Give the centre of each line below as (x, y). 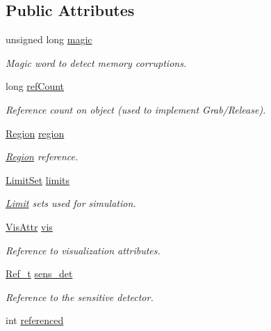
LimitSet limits (38, 179)
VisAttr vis (29, 226)
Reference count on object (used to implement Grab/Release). (136, 109)
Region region (35, 133)
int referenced (35, 320)
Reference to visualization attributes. (83, 250)
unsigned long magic (49, 39)
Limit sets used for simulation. (71, 203)
